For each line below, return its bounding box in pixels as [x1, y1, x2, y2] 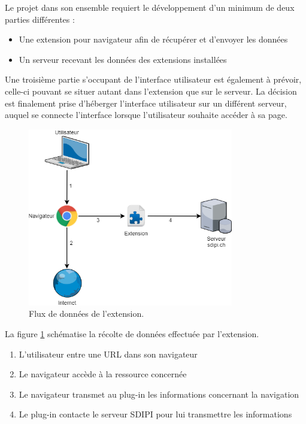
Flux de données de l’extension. [29, 307, 144, 320]
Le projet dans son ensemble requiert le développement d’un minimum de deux [5, 1, 295, 13]
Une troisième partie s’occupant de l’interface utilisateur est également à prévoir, [5, 73, 302, 86]
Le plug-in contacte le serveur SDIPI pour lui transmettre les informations [19, 408, 292, 420]
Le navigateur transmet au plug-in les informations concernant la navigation [19, 387, 299, 400]
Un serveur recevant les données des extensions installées [19, 53, 227, 65]
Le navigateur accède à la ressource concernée [19, 368, 187, 380]
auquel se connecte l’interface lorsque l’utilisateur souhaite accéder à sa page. [5, 108, 287, 121]
